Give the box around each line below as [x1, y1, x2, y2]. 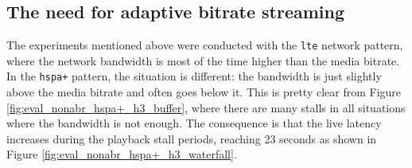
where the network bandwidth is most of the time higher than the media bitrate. [6, 52, 400, 68]
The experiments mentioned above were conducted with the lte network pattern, [6, 37, 403, 53]
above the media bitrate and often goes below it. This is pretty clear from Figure [6, 84, 402, 100]
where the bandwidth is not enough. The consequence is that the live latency [6, 115, 382, 131]
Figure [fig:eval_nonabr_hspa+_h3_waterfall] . [6, 146, 237, 162]
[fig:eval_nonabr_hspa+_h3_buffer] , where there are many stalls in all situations [6, 99, 406, 115]
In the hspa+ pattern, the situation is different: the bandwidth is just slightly [6, 68, 382, 84]
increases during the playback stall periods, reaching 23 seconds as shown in [6, 130, 377, 147]
